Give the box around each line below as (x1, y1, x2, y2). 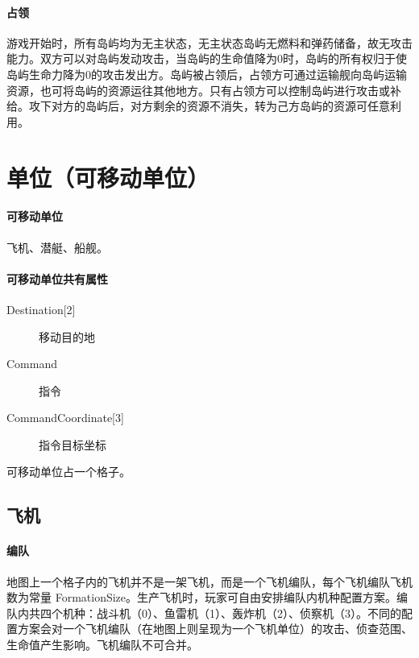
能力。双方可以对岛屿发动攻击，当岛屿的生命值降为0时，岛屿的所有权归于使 (6, 50, 407, 67)
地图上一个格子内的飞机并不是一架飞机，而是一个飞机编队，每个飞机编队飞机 (6, 573, 413, 590)
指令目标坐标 (39, 436, 106, 453)
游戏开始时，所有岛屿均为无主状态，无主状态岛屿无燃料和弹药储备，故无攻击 (6, 34, 413, 51)
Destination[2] (6, 300, 76, 317)
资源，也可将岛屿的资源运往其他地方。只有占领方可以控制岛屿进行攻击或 (6, 81, 390, 98)
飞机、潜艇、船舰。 (6, 238, 108, 255)
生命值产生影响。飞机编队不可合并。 (6, 636, 198, 653)
